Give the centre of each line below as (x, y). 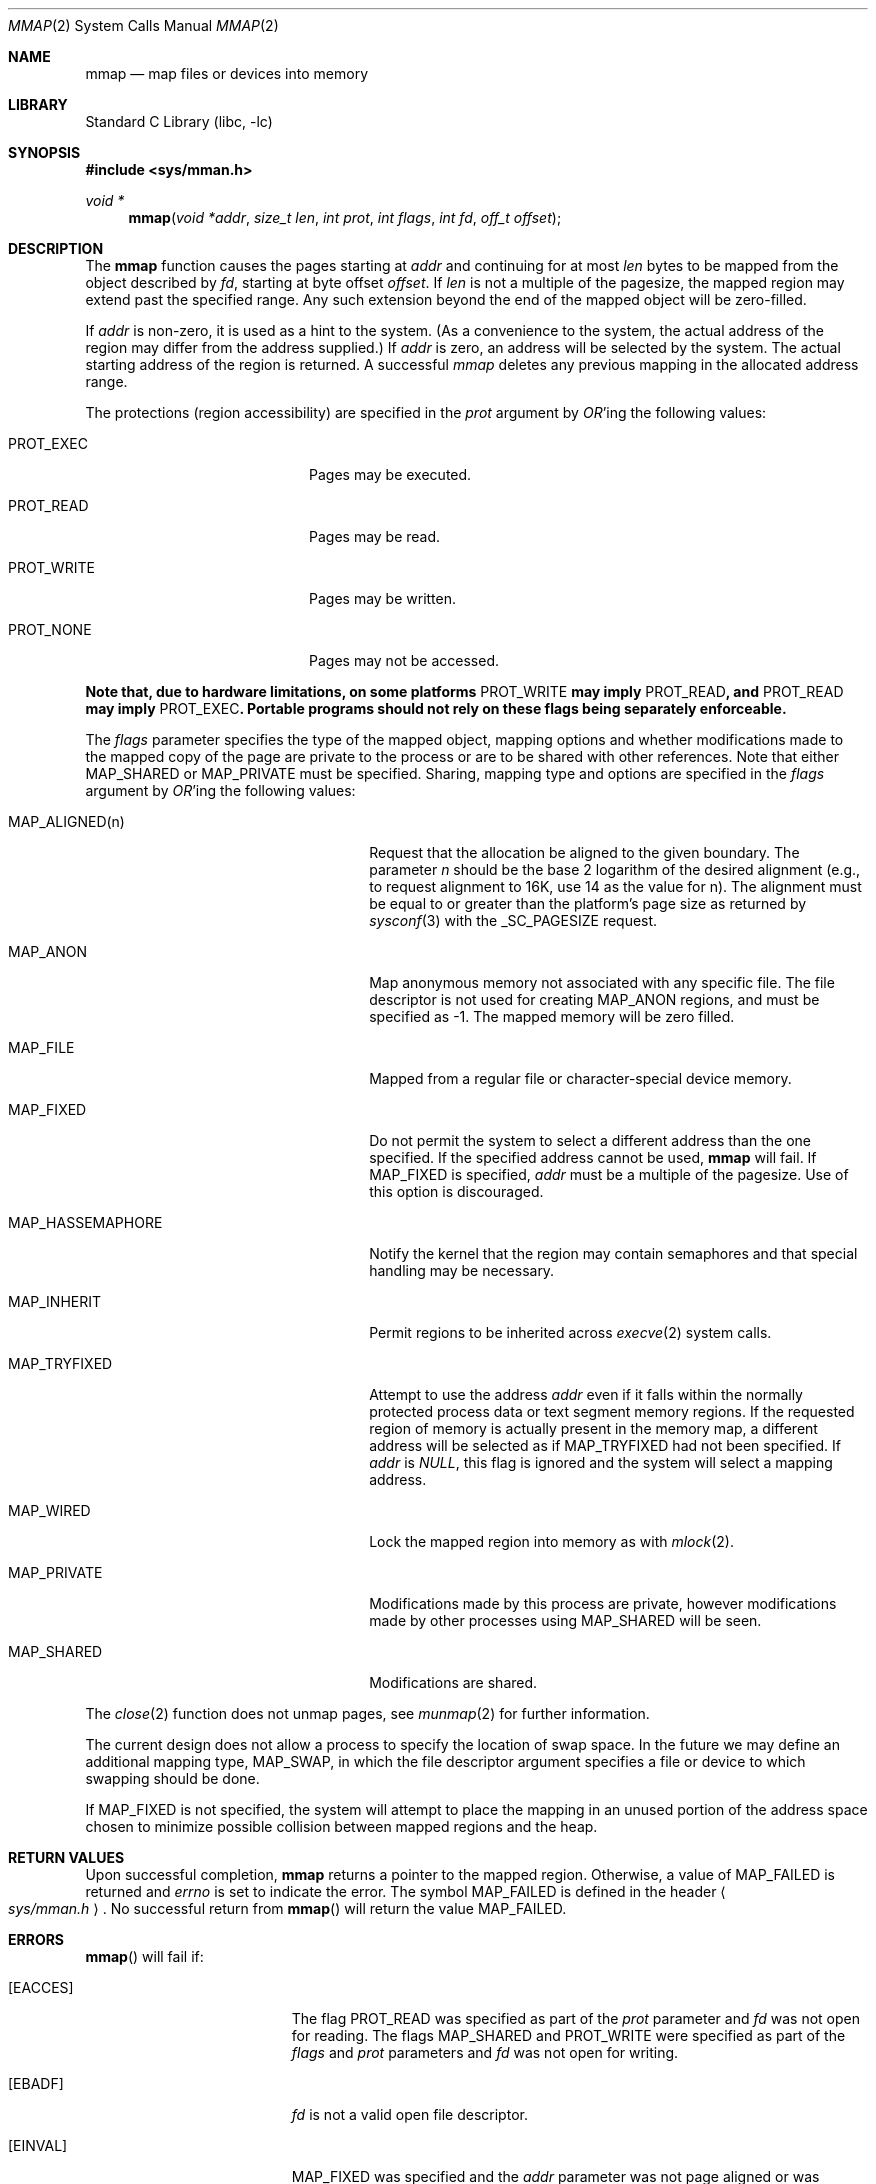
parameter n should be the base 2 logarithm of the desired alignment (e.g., (615, 869)
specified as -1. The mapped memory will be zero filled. (552, 1016)
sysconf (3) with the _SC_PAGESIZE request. (513, 920)
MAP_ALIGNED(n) (66, 821)
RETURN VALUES (66, 1857)
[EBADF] (36, 2083)
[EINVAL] (38, 2145)
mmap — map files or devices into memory (227, 73)
